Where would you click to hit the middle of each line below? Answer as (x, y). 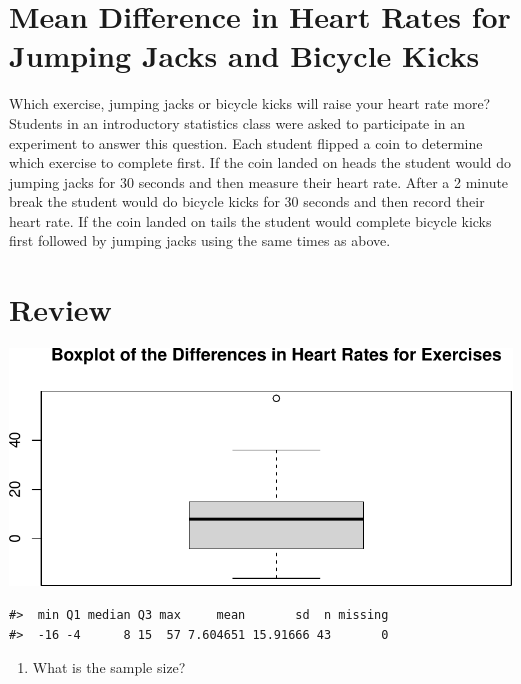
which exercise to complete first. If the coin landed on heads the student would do (260, 162)
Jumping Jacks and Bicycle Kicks (244, 55)
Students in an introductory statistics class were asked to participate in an (237, 122)
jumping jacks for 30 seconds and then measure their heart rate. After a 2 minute (259, 181)
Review (60, 309)
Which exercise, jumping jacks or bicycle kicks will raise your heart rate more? (250, 103)
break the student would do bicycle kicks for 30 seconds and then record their (247, 201)
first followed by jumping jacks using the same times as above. (200, 240)
